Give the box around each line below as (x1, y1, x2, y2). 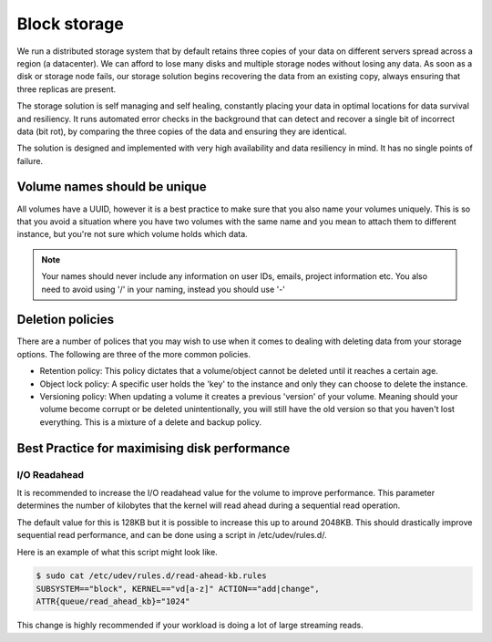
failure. (16, 155, 44, 166)
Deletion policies (16, 312, 114, 327)
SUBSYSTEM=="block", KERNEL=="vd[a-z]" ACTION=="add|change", (36, 584, 320, 594)
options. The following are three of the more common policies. (16, 348, 251, 359)
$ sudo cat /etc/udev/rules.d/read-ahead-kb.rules (36, 571, 268, 581)
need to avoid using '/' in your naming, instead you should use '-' (41, 284, 286, 295)
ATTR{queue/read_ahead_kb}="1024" (36, 596, 190, 606)
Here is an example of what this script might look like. (16, 546, 218, 557)
